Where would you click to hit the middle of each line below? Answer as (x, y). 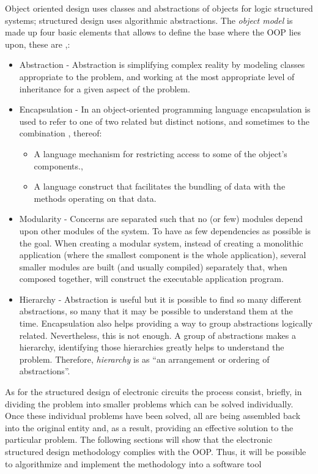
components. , (58, 165)
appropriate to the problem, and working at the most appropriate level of (157, 76)
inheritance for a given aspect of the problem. (105, 88)
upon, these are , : (38, 44)
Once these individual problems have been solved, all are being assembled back (153, 416)
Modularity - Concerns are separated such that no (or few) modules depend (161, 219)
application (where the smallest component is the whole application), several (163, 255)
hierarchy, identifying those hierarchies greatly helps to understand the (152, 347)
